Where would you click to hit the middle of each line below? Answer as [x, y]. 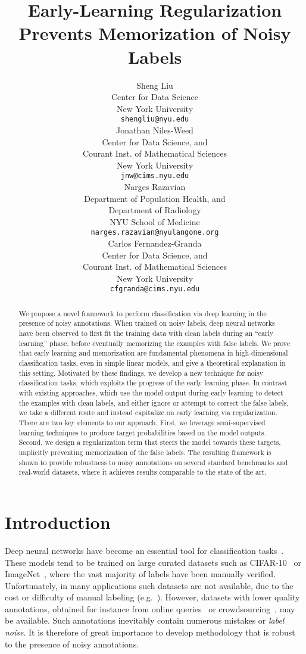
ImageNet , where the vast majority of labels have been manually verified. [140, 574]
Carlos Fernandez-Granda [155, 243]
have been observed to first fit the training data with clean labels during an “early [146, 333]
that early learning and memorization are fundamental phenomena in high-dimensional [153, 353]
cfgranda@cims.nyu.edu [155, 289]
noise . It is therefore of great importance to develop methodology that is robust [150, 632]
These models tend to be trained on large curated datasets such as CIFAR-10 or [153, 562]
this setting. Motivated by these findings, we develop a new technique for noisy [141, 373]
